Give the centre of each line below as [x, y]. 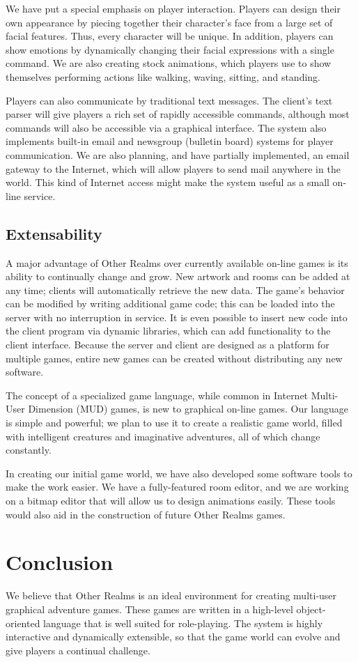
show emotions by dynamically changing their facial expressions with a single [170, 49]
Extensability [54, 233]
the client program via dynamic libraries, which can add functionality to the [168, 331]
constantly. [29, 450]
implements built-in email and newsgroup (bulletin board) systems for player [170, 141]
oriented [23, 623]
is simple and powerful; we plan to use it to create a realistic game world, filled [174, 423]
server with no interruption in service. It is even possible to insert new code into [177, 317]
